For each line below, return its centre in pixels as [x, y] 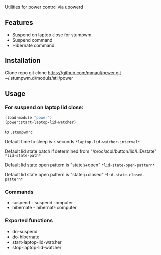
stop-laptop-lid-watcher [37, 247]
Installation [23, 61]
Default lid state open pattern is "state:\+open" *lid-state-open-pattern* [80, 165]
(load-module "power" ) [28, 118]
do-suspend [25, 231]
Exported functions [29, 221]
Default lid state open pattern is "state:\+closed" [54, 175]
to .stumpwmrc [19, 132]
